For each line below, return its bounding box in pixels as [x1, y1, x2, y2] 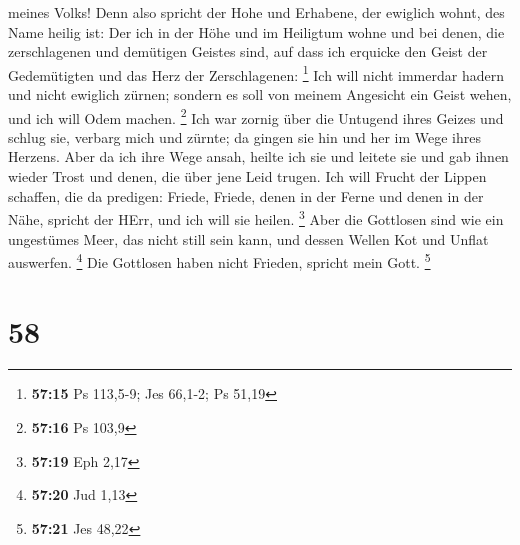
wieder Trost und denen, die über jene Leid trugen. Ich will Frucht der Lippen [8, 166, 487, 187]
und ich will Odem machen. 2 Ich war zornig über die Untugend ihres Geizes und [8, 104, 504, 128]
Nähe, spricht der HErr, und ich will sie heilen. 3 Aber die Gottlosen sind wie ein [8, 206, 504, 229]
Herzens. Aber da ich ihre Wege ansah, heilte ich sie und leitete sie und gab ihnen [8, 146, 509, 167]
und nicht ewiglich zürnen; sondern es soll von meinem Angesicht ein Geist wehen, [8, 84, 512, 105]
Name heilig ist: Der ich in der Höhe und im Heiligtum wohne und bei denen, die [8, 21, 505, 42]
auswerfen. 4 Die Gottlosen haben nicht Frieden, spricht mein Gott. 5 [8, 249, 431, 272]
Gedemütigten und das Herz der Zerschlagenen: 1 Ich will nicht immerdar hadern [8, 61, 504, 85]
